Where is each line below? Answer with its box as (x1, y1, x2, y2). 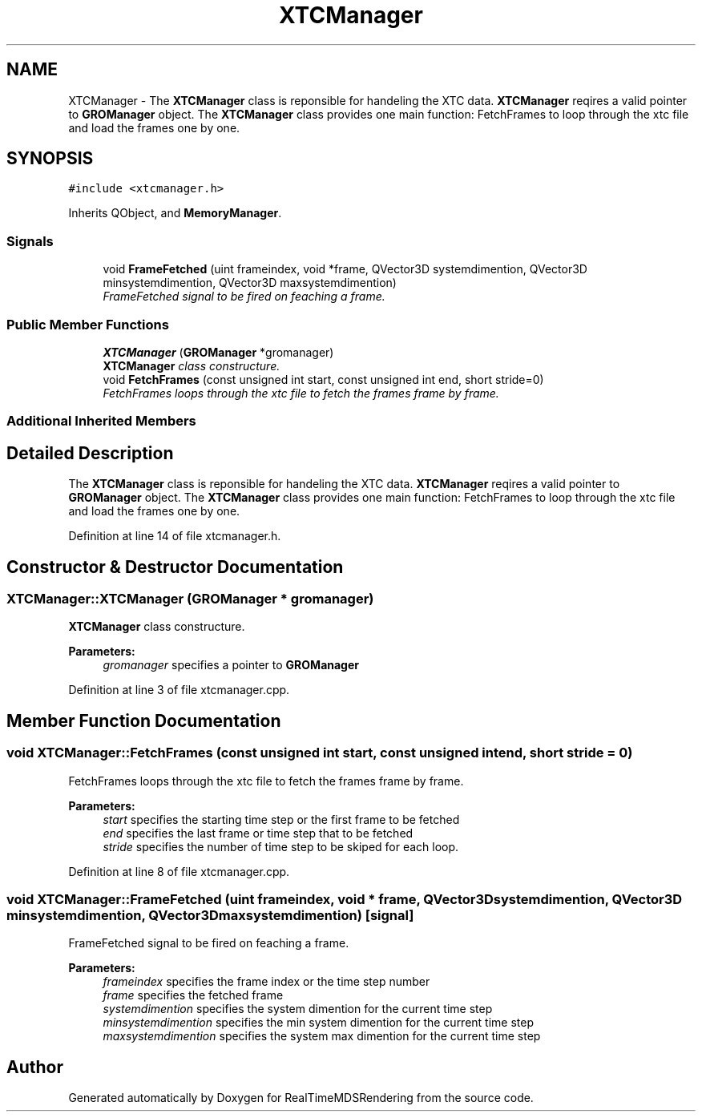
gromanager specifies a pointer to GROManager (103, 658, 359, 672)
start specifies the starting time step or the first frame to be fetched (103, 812, 460, 826)
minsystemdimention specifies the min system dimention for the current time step (103, 1015, 535, 1030)
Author (6, 1056, 63, 1077)
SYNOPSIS (6, 148, 94, 169)
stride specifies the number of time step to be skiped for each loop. (103, 839, 459, 854)
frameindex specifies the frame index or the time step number (103, 975, 430, 989)
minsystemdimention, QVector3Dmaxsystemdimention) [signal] (6, 906, 414, 923)
